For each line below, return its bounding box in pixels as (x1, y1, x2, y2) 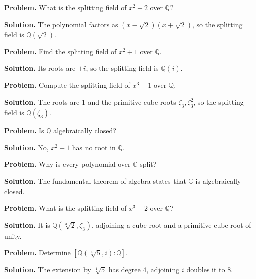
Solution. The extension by (4, 264, 91, 275)
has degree (108, 264, 141, 275)
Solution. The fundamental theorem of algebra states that (4, 175, 186, 186)
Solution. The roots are (4, 97, 80, 107)
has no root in (72, 142, 116, 152)
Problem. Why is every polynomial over (4, 159, 131, 169)
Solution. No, (4, 142, 49, 152)
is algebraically (195, 175, 241, 186)
